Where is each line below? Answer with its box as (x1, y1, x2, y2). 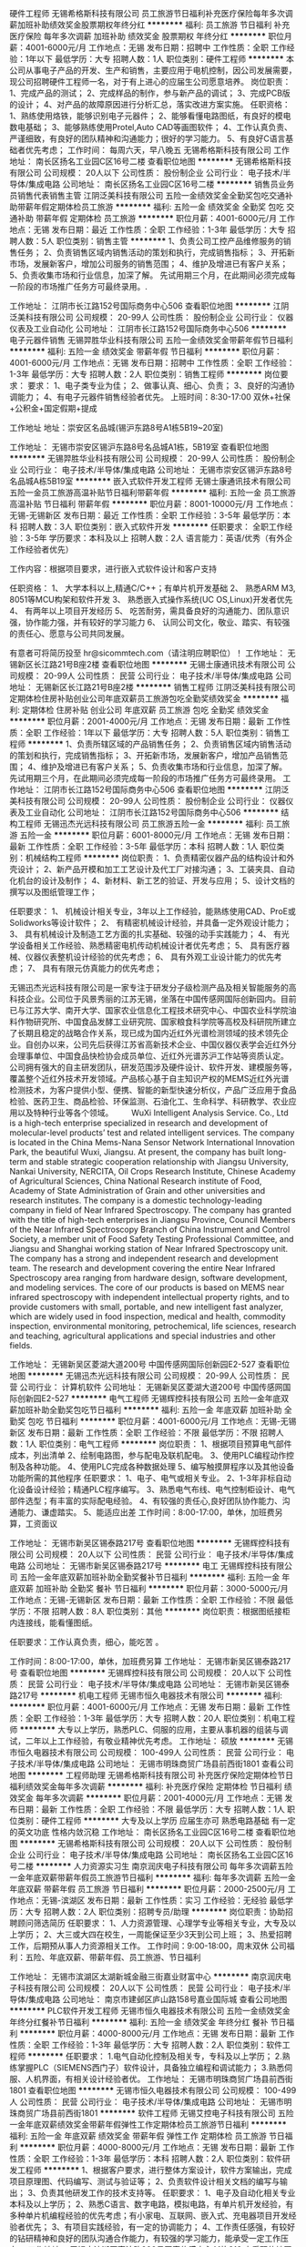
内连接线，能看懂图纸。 (9, 1617, 97, 1628)
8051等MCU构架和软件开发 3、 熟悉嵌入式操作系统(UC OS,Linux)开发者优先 (9, 595, 293, 605)
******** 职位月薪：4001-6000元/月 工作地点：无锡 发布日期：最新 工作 (9, 1702, 283, 1712)
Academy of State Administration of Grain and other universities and (9, 1185, 266, 1195)
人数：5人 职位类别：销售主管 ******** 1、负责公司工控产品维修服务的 (16, 236, 284, 246)
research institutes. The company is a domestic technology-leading (9, 1195, 262, 1205)
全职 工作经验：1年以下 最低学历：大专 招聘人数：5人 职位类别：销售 (25, 727, 282, 737)
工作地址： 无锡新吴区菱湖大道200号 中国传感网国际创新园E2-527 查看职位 (9, 1359, 291, 1369)
